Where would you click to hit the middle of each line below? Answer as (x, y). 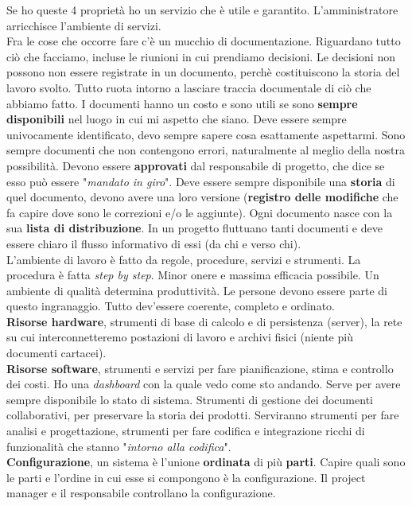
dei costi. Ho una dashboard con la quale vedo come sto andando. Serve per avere (204, 384)
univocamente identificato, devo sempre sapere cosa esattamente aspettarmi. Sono (206, 134)
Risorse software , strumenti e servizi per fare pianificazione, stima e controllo (200, 368)
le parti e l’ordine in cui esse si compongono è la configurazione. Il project (186, 477)
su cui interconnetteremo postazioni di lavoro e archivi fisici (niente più (180, 337)
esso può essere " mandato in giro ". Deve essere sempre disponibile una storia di (201, 181)
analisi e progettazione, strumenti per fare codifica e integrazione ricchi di (186, 431)
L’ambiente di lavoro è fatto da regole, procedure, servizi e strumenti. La (184, 259)
